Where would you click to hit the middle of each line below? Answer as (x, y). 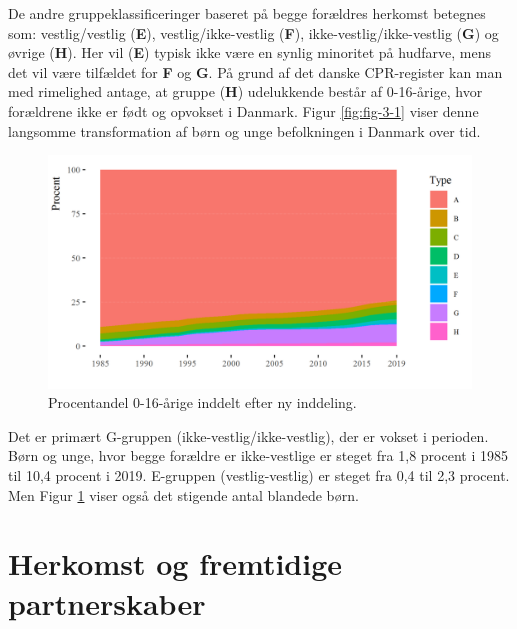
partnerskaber (107, 602)
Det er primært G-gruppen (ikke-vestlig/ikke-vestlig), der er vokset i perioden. (248, 435)
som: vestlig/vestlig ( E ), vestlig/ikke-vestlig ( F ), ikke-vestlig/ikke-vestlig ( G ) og (253, 32)
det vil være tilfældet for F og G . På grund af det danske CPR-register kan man (255, 71)
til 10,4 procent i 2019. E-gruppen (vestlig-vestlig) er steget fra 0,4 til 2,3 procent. (259, 475)
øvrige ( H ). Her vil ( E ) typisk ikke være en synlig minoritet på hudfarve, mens (249, 52)
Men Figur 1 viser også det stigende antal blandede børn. (183, 494)
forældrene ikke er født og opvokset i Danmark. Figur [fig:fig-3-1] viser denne (243, 110)
